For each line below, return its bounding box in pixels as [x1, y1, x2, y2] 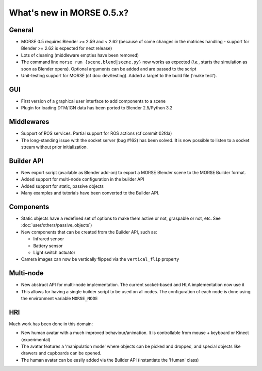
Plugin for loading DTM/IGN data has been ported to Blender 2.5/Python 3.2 [21, 105, 173, 111]
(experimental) [21, 336, 50, 342]
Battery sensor [33, 243, 63, 248]
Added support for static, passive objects [21, 183, 104, 189]
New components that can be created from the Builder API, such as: [21, 229, 157, 235]
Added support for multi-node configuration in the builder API [21, 177, 145, 182]
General [9, 26, 34, 34]
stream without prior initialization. [21, 144, 88, 150]
